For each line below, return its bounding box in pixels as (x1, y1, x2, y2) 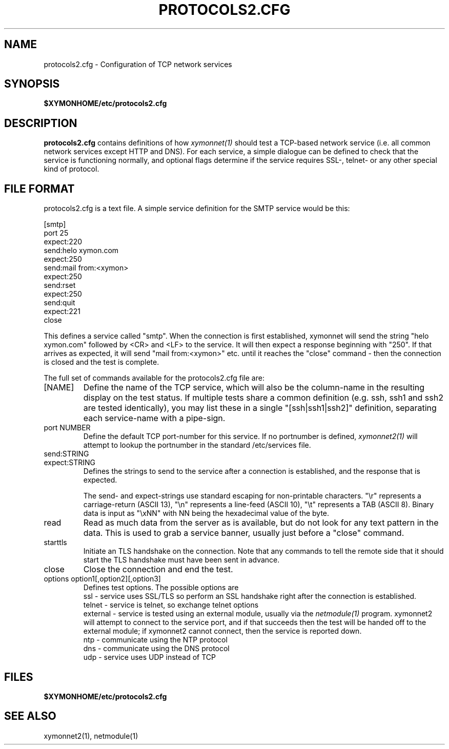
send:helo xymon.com (44, 246, 119, 255)
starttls (44, 538, 67, 547)
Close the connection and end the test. (83, 564, 233, 575)
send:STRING (44, 449, 89, 459)
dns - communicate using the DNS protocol (83, 644, 230, 653)
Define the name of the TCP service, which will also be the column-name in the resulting (83, 382, 425, 393)
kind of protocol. (44, 164, 99, 174)
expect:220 (44, 237, 83, 246)
